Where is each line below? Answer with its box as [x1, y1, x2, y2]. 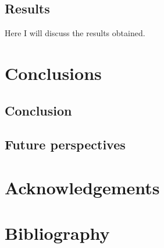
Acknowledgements [5, 175, 160, 199]
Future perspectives [5, 135, 126, 153]
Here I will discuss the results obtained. [5, 27, 145, 39]
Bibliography [5, 221, 110, 245]
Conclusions [5, 61, 102, 85]
